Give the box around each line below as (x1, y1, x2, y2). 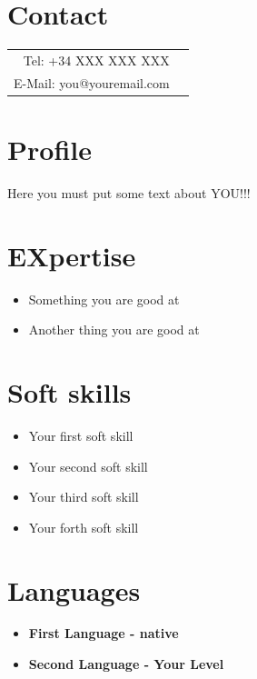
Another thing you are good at (28, 320, 200, 339)
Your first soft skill (28, 425, 133, 444)
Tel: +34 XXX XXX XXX (23, 50, 170, 69)
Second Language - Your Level (28, 654, 224, 674)
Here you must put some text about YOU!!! (7, 183, 251, 202)
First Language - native (28, 624, 179, 643)
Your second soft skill (28, 456, 148, 475)
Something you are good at (28, 289, 180, 308)
